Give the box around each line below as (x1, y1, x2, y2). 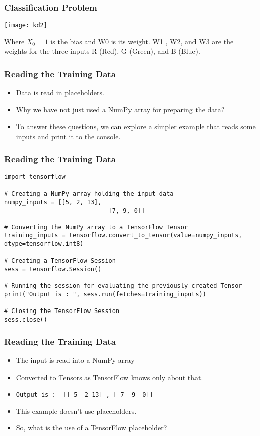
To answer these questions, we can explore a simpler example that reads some (16, 121, 256, 132)
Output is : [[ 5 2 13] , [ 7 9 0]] (16, 391, 153, 399)
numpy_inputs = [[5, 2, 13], (4, 198, 102, 206)
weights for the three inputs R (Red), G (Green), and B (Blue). (4, 46, 200, 56)
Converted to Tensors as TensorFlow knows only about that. (16, 371, 203, 382)
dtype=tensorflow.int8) (4, 240, 84, 248)
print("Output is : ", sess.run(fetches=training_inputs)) (4, 291, 206, 298)
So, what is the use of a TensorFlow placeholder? (16, 422, 167, 433)
